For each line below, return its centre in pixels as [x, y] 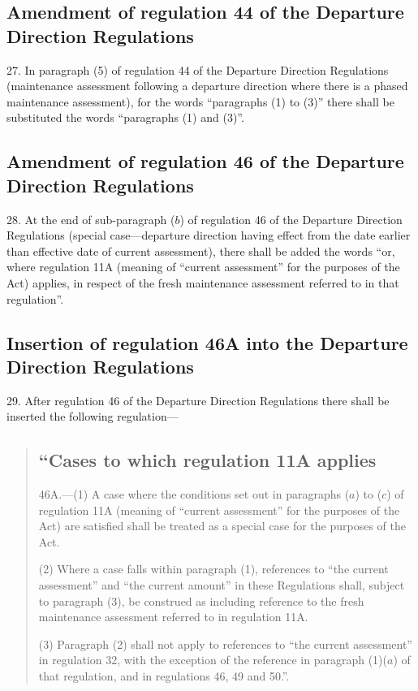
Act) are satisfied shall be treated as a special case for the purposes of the [222, 526]
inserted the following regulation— [93, 416]
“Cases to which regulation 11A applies [207, 460]
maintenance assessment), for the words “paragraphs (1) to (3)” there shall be [200, 101]
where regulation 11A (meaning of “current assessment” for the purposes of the [203, 267]
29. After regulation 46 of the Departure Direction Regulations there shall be [198, 400]
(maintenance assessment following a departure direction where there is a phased [207, 86]
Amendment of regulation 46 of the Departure [205, 161]
